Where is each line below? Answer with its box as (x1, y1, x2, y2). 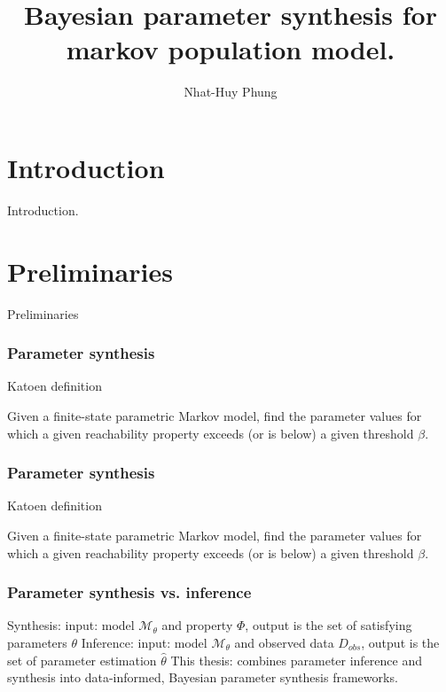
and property (161, 616, 233, 634)
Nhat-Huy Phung (184, 82, 278, 101)
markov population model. (66, 31, 395, 67)
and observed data (234, 633, 334, 651)
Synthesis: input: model (7, 616, 135, 634)
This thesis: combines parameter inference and (170, 650, 423, 669)
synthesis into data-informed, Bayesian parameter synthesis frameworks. (7, 668, 398, 687)
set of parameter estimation (7, 650, 157, 669)
